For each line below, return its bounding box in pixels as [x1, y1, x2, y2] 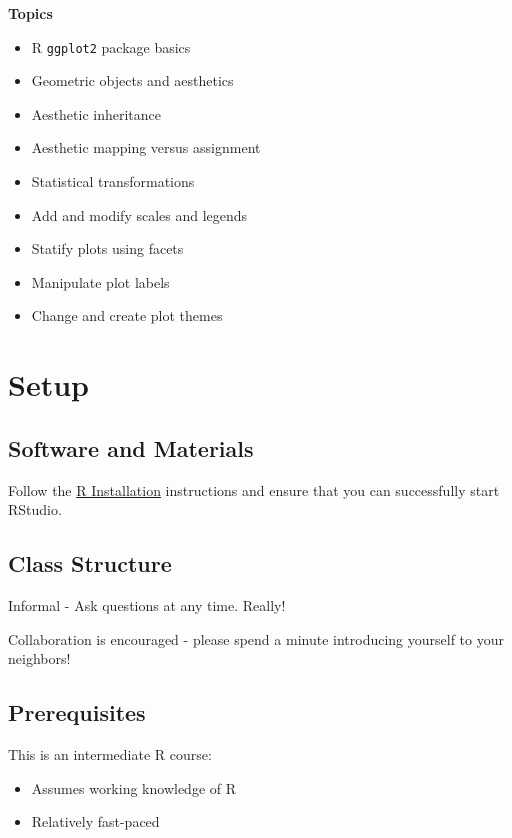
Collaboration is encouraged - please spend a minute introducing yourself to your [8, 628, 504, 649]
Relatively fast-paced [31, 811, 160, 832]
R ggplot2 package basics [31, 36, 191, 57]
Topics [8, 3, 53, 23]
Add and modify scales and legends [31, 204, 248, 225]
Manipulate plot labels [31, 271, 170, 292]
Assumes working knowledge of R [31, 777, 237, 798]
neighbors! [8, 648, 71, 669]
